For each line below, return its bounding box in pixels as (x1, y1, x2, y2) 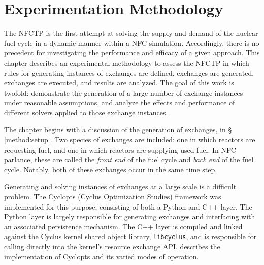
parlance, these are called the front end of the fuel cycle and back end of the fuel (4, 154, 254, 165)
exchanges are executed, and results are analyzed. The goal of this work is (4, 77, 234, 88)
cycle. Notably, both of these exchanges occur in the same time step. (4, 164, 217, 174)
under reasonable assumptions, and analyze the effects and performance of (4, 97, 235, 108)
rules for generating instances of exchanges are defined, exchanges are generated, (4, 67, 254, 78)
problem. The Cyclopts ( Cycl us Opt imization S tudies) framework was (4, 191, 221, 202)
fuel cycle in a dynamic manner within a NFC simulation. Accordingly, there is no (4, 37, 259, 48)
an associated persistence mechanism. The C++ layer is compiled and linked (4, 221, 243, 231)
